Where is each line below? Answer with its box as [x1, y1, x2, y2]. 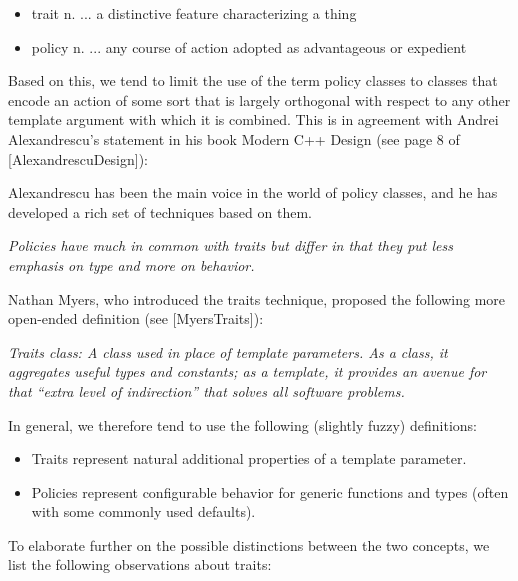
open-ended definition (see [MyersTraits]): [8, 308, 264, 329]
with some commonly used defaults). [31, 501, 256, 522]
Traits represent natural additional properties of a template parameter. [31, 448, 467, 469]
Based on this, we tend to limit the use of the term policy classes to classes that [8, 70, 498, 91]
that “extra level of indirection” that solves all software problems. [8, 380, 405, 401]
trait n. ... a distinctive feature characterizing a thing [31, 3, 357, 23]
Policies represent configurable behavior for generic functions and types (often [31, 481, 509, 502]
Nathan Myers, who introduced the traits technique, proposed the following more [8, 288, 506, 309]
